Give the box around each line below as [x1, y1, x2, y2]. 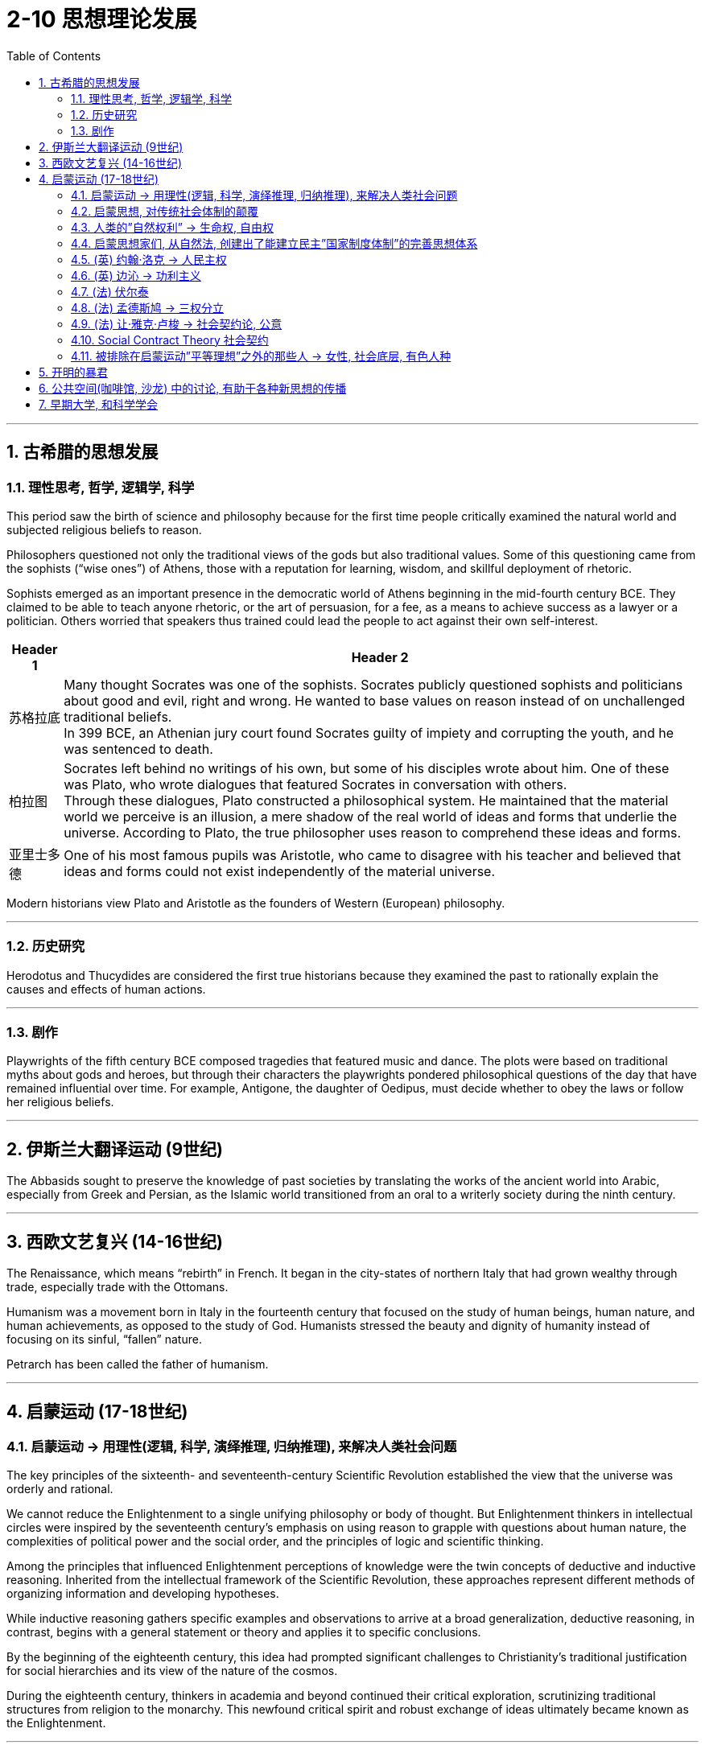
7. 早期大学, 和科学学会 [39, 397, 159, 411]
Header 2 [351, 648, 409, 665]
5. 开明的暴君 [39, 364, 108, 379]
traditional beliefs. [64, 708, 172, 725]
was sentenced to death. [64, 740, 213, 757]
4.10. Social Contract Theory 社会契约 [71, 332, 269, 347]
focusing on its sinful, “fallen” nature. [6, 1332, 202, 1347]
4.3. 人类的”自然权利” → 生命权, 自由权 [71, 220, 274, 234]
